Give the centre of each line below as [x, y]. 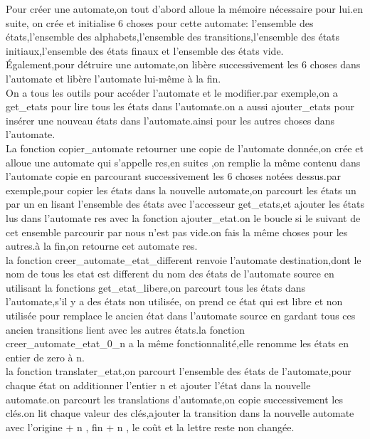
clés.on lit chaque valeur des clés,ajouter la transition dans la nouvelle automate [180, 413]
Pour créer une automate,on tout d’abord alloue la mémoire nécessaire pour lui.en [184, 9]
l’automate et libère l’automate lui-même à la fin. [113, 78]
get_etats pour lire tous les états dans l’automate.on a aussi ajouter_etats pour [180, 106]
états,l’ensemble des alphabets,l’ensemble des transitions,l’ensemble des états [173, 37]
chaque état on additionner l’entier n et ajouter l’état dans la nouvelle [158, 385]
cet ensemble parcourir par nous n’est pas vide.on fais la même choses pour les [177, 232]
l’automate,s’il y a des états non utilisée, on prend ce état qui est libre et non [174, 301]
